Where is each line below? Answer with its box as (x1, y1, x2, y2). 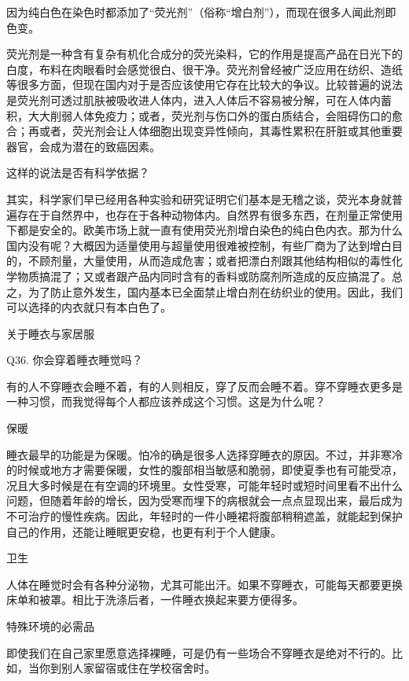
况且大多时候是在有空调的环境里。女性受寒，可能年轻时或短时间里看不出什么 (6, 477, 403, 493)
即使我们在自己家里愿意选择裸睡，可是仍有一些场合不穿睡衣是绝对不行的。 (6, 644, 392, 661)
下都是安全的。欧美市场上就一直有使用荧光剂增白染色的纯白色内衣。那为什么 (6, 222, 403, 238)
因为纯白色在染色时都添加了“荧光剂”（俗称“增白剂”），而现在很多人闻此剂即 (6, 4, 396, 20)
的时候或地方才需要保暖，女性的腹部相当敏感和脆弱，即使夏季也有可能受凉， (6, 462, 403, 478)
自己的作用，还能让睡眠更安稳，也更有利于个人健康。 (6, 523, 282, 539)
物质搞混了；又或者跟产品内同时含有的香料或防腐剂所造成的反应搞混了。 (17, 267, 392, 284)
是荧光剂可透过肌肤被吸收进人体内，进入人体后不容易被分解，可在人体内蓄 (6, 91, 392, 108)
